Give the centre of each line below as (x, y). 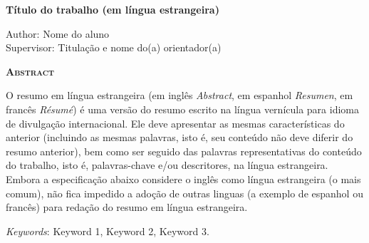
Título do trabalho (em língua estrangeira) (113, 9)
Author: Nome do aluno (58, 33)
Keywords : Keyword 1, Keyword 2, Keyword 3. (108, 231)
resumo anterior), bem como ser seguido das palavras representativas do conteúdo (184, 151)
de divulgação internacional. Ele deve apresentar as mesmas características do (175, 123)
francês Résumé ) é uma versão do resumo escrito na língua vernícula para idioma (182, 109)
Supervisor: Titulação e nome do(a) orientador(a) (114, 47)
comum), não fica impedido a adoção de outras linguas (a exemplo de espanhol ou (184, 193)
